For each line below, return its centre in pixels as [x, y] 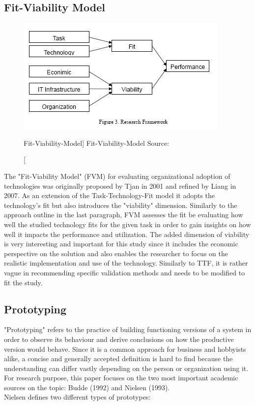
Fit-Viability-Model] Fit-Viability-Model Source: [97, 143]
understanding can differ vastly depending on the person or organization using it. [126, 368]
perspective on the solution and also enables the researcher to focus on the [116, 253]
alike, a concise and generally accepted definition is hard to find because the [118, 358]
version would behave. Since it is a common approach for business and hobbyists [125, 349]
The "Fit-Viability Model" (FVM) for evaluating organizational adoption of [117, 176]
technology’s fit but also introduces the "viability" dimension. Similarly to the [121, 205]
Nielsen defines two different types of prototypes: [77, 397]
